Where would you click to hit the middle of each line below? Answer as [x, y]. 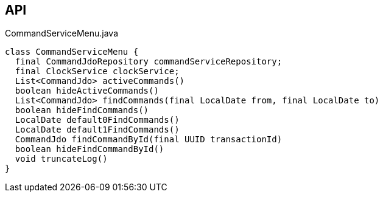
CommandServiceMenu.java [62, 33]
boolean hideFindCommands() [82, 110]
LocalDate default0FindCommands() [97, 120]
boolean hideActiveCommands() [87, 91]
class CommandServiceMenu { [72, 52]
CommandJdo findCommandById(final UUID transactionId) [149, 140]
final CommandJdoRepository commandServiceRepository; [149, 62]
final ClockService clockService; [97, 71]
